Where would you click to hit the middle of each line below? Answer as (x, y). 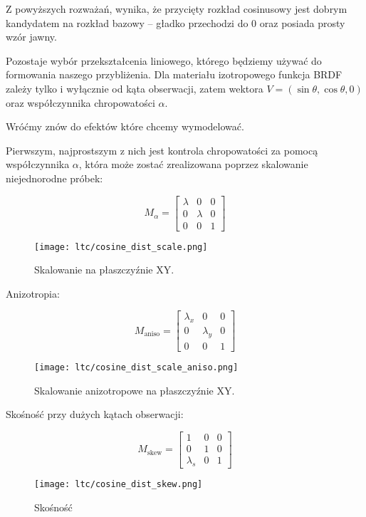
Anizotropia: (33, 293)
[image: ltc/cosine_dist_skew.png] (119, 484)
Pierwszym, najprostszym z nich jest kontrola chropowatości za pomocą (162, 150)
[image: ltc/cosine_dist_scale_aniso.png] (136, 368)
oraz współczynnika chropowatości (80, 102)
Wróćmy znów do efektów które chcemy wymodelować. (125, 126)
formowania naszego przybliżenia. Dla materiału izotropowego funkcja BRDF (174, 74)
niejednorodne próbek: (54, 178)
